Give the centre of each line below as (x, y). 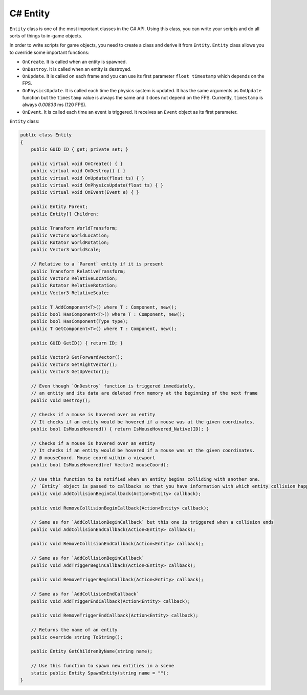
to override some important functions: (49, 52)
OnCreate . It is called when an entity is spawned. (75, 62)
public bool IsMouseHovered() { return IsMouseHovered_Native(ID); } (120, 429)
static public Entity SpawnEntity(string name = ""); (100, 673)
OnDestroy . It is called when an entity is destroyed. (77, 69)
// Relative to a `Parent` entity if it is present (97, 264)
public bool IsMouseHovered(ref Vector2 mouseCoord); (100, 465)
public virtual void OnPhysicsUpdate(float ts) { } (97, 185)
